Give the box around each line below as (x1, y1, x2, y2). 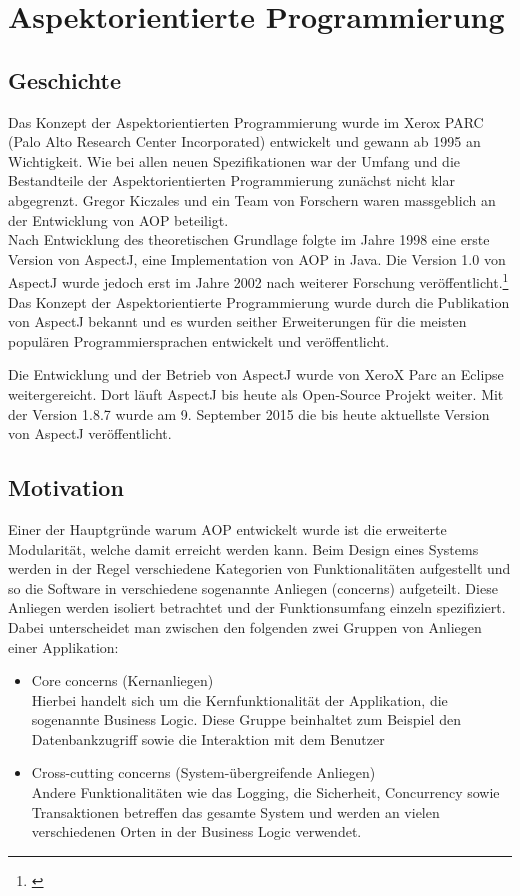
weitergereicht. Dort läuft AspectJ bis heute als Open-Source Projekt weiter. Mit (8, 383, 504, 404)
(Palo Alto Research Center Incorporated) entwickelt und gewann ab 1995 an (8, 131, 481, 152)
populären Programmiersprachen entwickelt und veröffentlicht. (8, 330, 390, 351)
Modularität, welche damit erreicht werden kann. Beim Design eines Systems (8, 538, 479, 559)
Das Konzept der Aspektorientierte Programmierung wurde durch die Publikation (8, 291, 510, 312)
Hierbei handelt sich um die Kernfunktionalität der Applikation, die (31, 689, 448, 710)
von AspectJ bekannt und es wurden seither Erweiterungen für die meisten (8, 311, 467, 332)
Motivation (8, 472, 124, 503)
